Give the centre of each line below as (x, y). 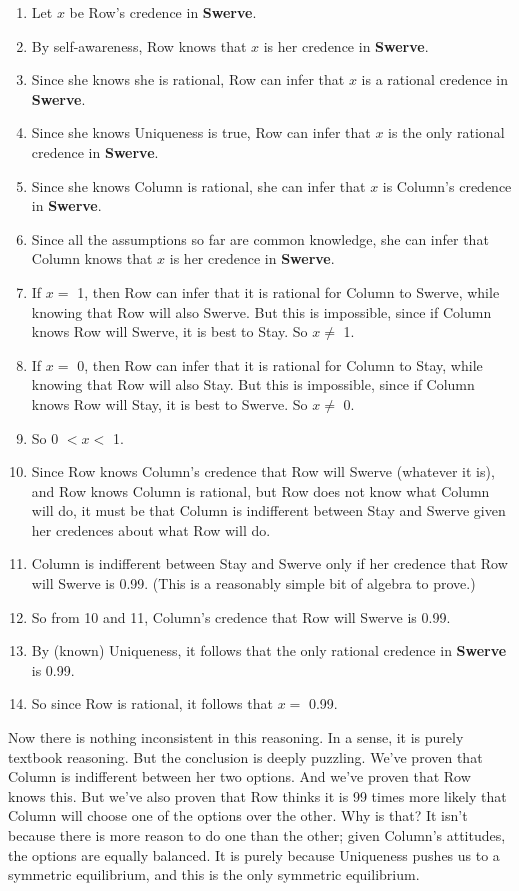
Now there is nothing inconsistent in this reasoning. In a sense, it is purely (236, 737)
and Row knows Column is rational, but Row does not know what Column (260, 490)
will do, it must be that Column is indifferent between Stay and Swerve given (268, 510)
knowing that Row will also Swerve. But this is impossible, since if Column (261, 311)
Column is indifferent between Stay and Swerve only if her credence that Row (269, 563)
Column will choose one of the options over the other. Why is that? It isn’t (238, 815)
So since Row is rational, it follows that (152, 703)
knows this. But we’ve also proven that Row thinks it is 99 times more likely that (257, 795)
